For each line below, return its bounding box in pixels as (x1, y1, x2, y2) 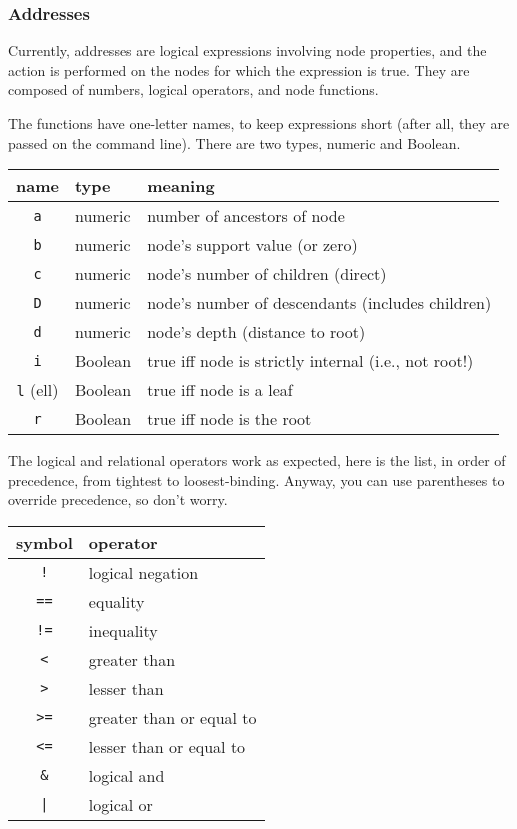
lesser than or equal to (88, 734, 246, 758)
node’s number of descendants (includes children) (147, 291, 492, 315)
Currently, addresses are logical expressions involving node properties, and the (8, 40, 487, 61)
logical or (88, 792, 153, 816)
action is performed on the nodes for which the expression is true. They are (8, 59, 470, 80)
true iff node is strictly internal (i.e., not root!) (147, 349, 474, 373)
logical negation (88, 560, 199, 584)
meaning (147, 174, 215, 198)
